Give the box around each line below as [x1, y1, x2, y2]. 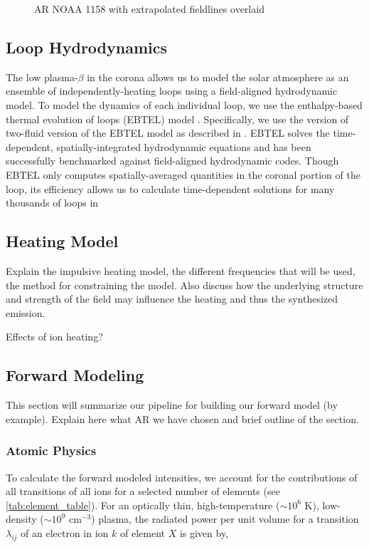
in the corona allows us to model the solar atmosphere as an [87, 69, 349, 84]
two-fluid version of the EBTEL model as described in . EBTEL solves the [6, 125, 330, 140]
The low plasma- [6, 69, 78, 84]
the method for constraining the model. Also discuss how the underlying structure [6, 277, 363, 292]
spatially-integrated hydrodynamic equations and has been [56, 139, 311, 154]
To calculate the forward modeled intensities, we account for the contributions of [6, 469, 358, 484]
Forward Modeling [6, 364, 144, 386]
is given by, [179, 525, 229, 540]
